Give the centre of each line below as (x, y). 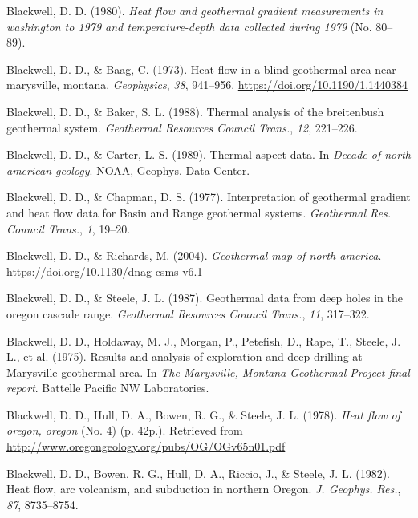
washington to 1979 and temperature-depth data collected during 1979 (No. (189, 26)
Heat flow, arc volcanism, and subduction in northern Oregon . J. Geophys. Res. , (204, 489)
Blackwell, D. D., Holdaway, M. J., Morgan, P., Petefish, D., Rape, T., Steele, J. (204, 340)
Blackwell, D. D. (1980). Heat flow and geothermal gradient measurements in (195, 10)
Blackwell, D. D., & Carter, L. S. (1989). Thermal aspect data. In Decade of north (209, 154)
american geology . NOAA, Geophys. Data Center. (128, 170)
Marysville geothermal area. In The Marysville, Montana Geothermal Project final (208, 372)
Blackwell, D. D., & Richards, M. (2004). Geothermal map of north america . (194, 255)
